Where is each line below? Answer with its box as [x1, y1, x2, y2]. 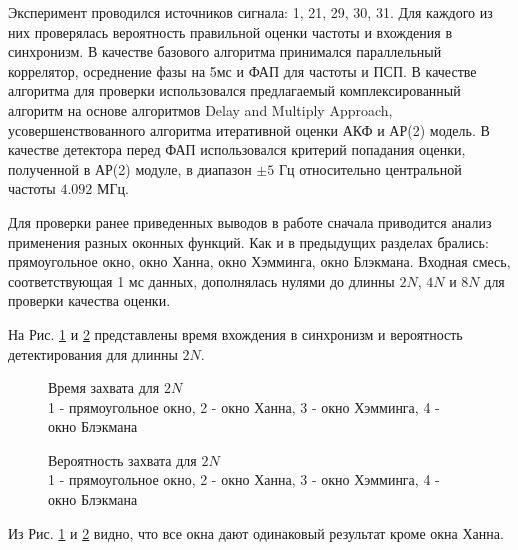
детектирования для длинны [8, 343, 178, 364]
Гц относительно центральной [278, 158, 462, 179]
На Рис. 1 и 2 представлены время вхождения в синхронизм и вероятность [8, 323, 463, 344]
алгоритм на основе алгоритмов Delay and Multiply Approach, [8, 99, 393, 120]
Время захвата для [48, 377, 160, 398]
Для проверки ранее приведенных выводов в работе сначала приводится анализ [8, 211, 492, 232]
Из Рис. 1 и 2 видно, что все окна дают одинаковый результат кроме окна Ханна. [8, 522, 504, 543]
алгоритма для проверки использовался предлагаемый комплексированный [8, 80, 461, 101]
